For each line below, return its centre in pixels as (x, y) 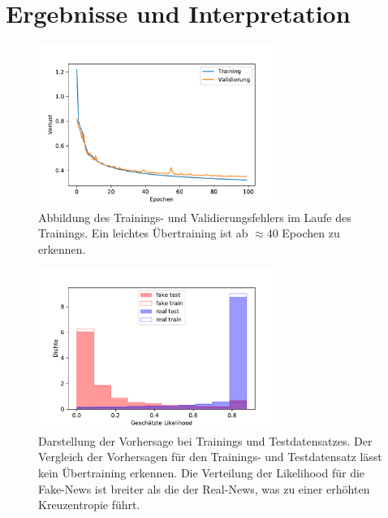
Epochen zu (311, 233)
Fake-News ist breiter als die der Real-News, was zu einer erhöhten (204, 488)
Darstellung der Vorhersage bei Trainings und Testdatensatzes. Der (205, 440)
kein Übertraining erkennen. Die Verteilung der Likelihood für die (202, 472)
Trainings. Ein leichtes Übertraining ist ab (143, 233)
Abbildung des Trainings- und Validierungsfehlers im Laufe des (195, 217)
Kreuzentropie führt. (89, 505)
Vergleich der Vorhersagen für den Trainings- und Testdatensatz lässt (210, 457)
